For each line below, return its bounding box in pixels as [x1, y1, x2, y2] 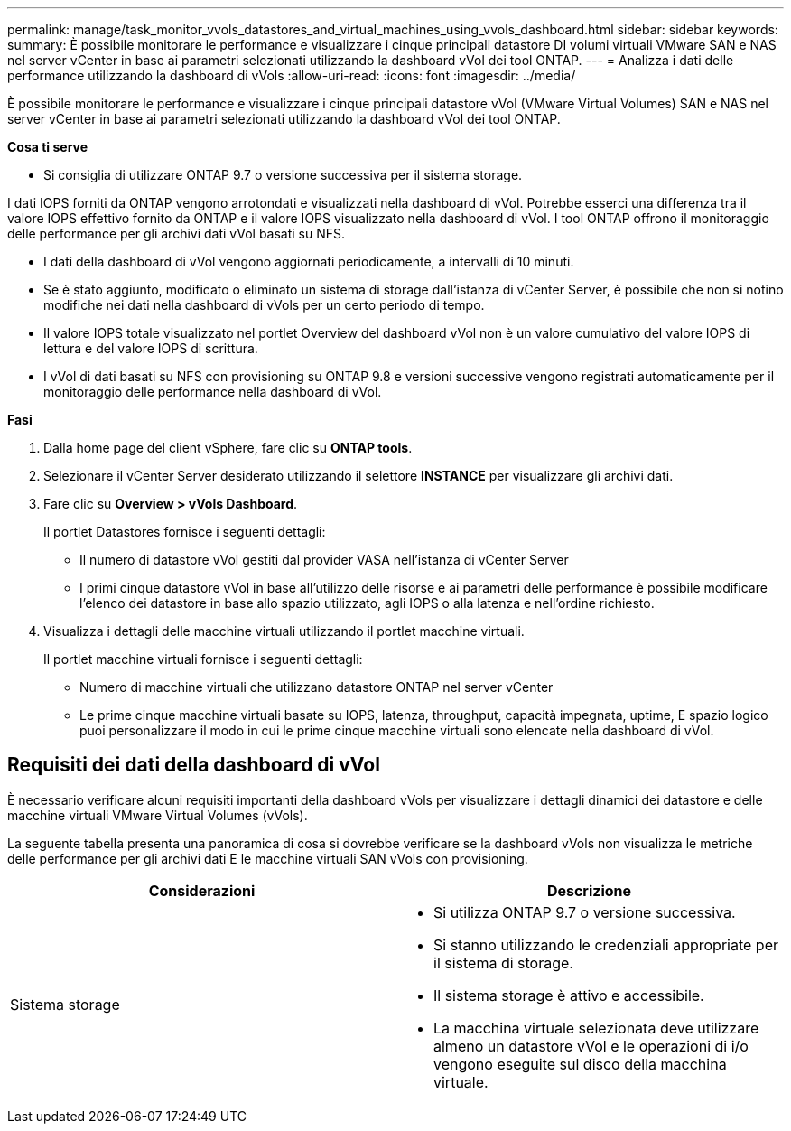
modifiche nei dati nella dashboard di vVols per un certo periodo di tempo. [43, 297, 485, 313]
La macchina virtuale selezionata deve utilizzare [433, 1018, 759, 1037]
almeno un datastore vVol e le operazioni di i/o [433, 1036, 749, 1055]
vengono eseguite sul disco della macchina [433, 1054, 727, 1073]
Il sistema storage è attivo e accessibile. [433, 986, 704, 1005]
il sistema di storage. [433, 953, 573, 972]
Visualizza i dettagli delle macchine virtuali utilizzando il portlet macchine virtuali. [43, 623, 525, 639]
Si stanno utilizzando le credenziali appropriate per [433, 935, 778, 954]
